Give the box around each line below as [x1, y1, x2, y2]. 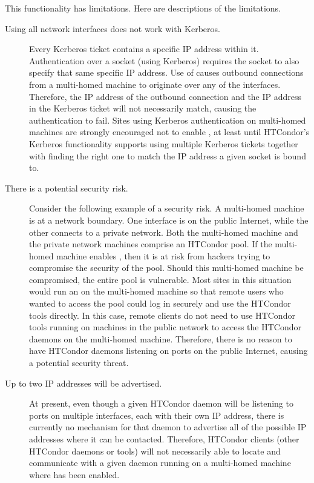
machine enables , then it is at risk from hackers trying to [56, 249, 270, 262]
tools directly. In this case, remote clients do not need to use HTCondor [29, 308, 295, 321]
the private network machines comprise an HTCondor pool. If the [29, 238, 272, 250]
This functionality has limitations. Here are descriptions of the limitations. [5, 2, 281, 14]
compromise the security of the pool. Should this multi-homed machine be [29, 261, 304, 274]
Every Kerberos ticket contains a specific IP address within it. [29, 42, 259, 55]
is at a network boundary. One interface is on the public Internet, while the [29, 213, 309, 226]
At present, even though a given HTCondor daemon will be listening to [29, 397, 293, 410]
